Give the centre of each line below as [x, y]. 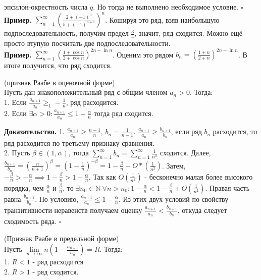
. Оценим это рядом [143, 54]
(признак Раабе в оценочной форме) [60, 82]
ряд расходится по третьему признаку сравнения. [80, 143]
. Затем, [174, 165]
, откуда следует [202, 210]
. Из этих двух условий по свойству [173, 199]
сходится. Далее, [186, 153]
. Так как [102, 176]
